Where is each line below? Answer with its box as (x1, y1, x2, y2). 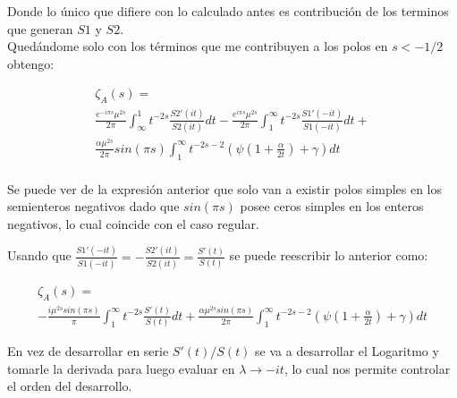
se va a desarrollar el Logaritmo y (255, 342, 439, 360)
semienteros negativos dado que (7, 197, 180, 216)
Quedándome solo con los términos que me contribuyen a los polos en (7, 37, 388, 55)
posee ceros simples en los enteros (240, 197, 424, 216)
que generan (7, 19, 73, 38)
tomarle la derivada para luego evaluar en (7, 359, 235, 377)
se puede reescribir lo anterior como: (229, 246, 428, 265)
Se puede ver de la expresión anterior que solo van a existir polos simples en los (7, 179, 443, 198)
